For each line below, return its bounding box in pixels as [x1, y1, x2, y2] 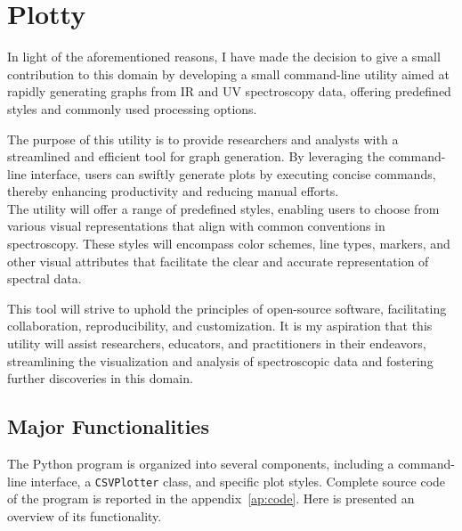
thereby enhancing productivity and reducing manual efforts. [7, 182, 339, 200]
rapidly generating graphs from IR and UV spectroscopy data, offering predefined [7, 82, 451, 101]
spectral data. [7, 269, 82, 288]
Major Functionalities [7, 413, 209, 440]
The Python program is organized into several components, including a [7, 454, 394, 473]
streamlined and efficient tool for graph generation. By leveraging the [7, 147, 385, 166]
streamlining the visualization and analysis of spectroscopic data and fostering [7, 351, 434, 370]
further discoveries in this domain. [7, 369, 193, 388]
